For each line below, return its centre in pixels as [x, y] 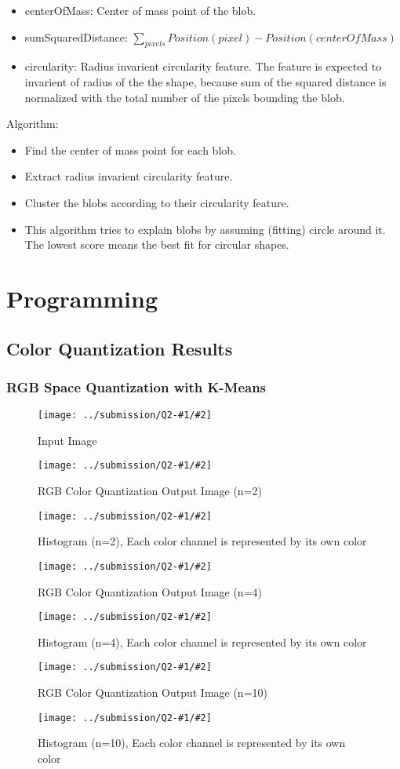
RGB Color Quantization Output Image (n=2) [150, 491]
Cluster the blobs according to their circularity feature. [157, 202]
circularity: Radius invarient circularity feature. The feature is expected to [203, 66]
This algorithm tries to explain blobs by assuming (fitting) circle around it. [205, 229]
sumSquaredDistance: [76, 36]
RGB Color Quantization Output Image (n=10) [153, 692]
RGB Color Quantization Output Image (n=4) [150, 591]
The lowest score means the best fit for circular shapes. [157, 244]
